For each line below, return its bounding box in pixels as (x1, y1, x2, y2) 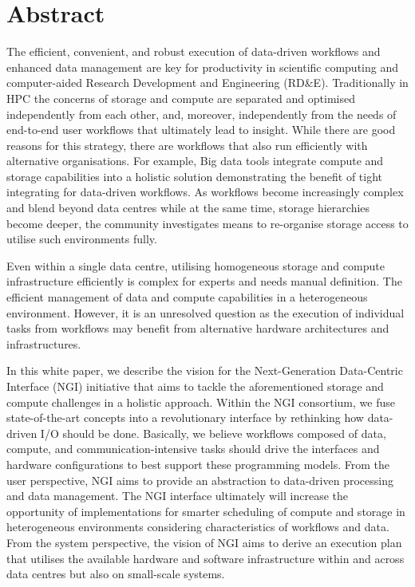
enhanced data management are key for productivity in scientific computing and (6, 58, 398, 75)
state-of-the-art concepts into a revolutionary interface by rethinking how (6, 409, 364, 426)
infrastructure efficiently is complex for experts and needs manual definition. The (6, 273, 402, 290)
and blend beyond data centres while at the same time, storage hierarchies (6, 199, 370, 216)
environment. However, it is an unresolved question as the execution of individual (6, 304, 405, 321)
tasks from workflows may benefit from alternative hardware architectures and (6, 320, 389, 337)
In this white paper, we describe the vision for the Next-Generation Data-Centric (6, 362, 403, 379)
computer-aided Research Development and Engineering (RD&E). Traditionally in (6, 74, 409, 91)
